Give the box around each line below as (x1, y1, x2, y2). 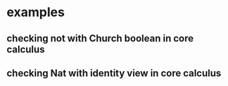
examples (6, 4, 65, 20)
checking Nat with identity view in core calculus (6, 67, 222, 79)
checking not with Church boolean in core (6, 32, 194, 44)
